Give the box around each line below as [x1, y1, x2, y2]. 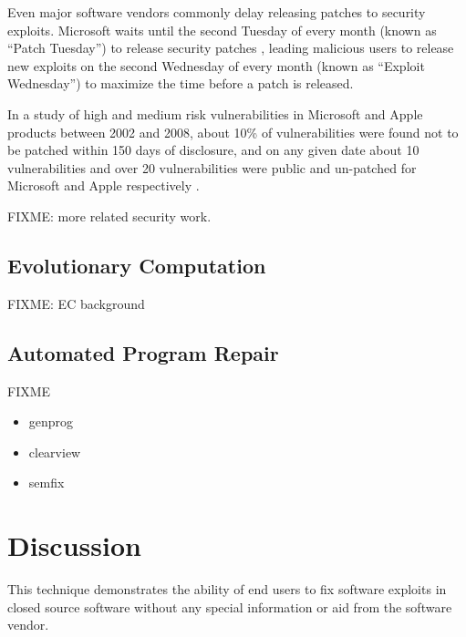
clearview [28, 442, 81, 461]
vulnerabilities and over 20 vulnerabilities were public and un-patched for [7, 158, 417, 177]
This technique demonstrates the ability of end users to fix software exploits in [7, 580, 447, 599]
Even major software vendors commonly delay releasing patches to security [7, 3, 426, 21]
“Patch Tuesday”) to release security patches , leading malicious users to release [7, 38, 454, 57]
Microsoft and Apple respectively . [7, 176, 200, 195]
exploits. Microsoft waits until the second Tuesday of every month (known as [7, 20, 437, 39]
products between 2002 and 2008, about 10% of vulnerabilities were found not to [7, 122, 459, 141]
